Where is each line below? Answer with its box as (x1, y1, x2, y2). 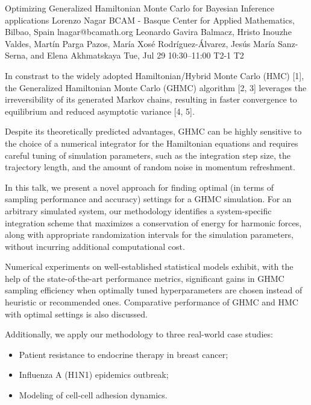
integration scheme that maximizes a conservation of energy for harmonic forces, (5, 216, 302, 229)
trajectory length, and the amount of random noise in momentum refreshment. (5, 161, 295, 173)
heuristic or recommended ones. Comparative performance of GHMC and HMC (5, 296, 298, 308)
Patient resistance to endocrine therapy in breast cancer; (19, 348, 228, 360)
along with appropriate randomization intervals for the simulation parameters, (5, 228, 294, 241)
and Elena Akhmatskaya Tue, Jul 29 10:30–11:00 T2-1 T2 (30, 49, 244, 62)
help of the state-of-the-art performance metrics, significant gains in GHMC (5, 272, 284, 284)
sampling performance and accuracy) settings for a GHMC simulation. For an (5, 193, 292, 205)
